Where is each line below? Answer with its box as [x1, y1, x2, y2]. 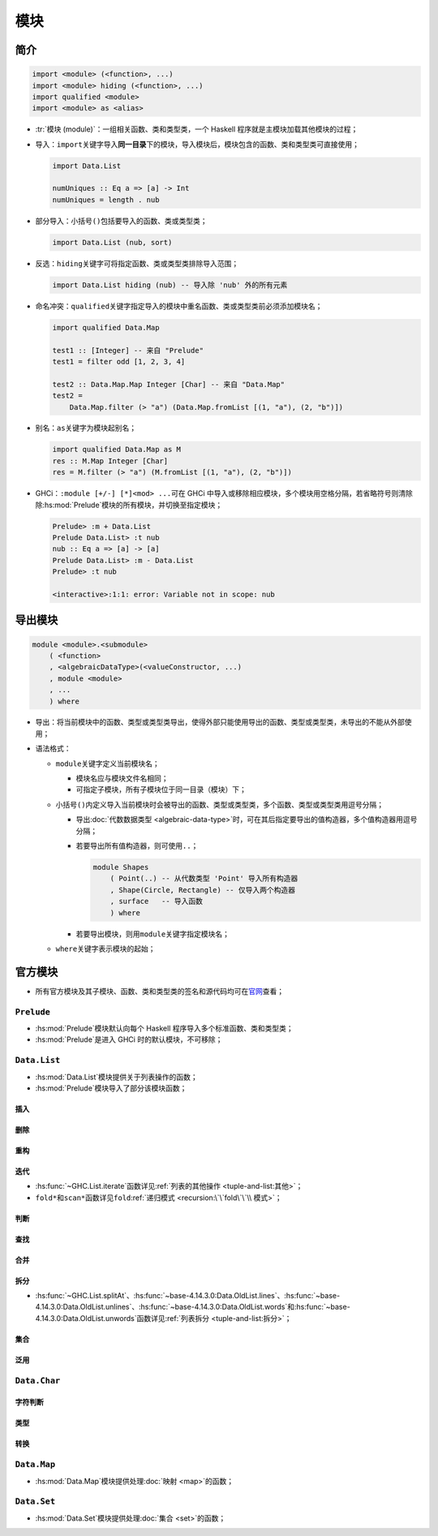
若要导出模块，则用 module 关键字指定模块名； [75, 929, 230, 939]
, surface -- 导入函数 [109, 897, 203, 906]
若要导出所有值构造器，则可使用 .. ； [75, 841, 199, 850]
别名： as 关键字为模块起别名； [35, 423, 137, 433]
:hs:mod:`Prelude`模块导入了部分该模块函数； [35, 1083, 187, 1093]
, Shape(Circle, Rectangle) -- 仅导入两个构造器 [109, 885, 296, 894]
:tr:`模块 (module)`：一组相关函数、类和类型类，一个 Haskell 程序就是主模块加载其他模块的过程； [35, 124, 359, 134]
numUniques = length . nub [52, 195, 160, 204]
